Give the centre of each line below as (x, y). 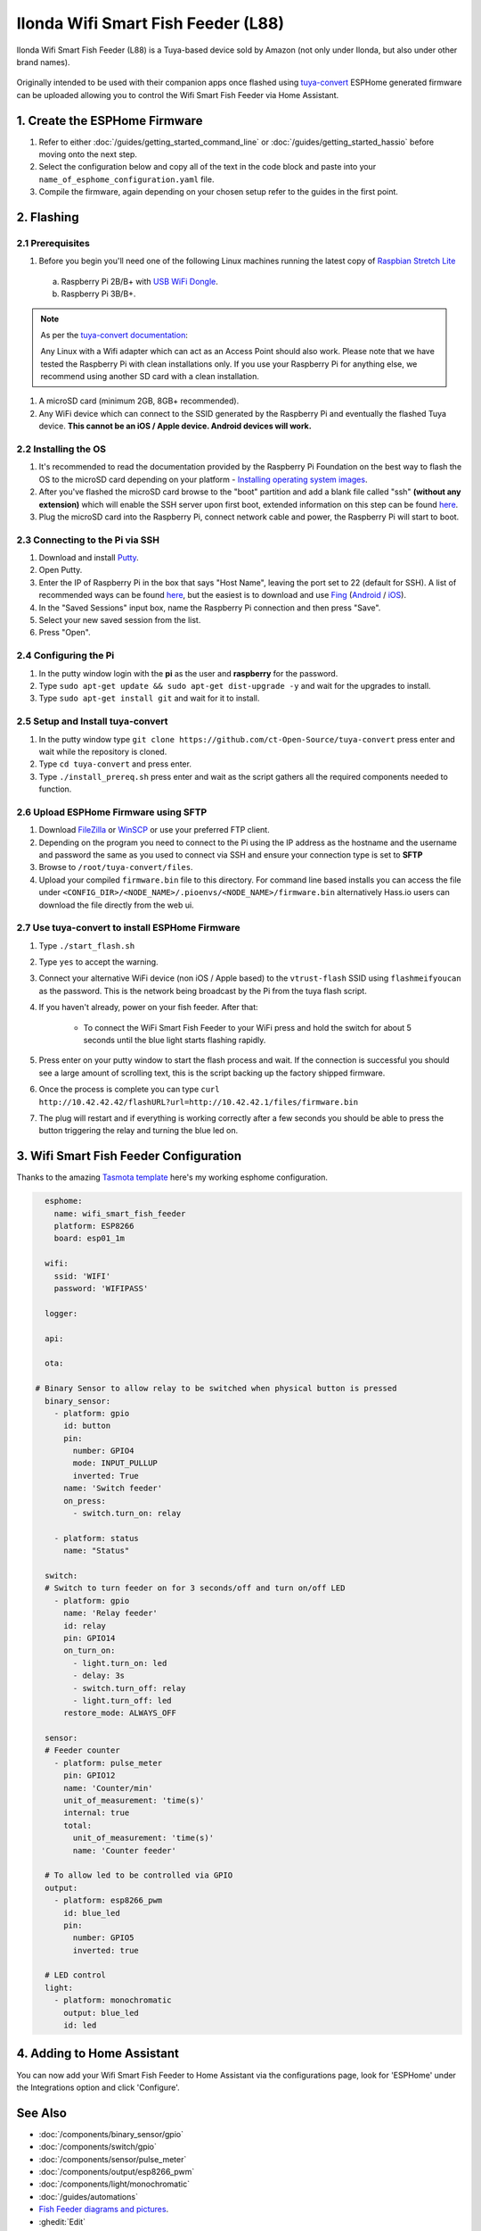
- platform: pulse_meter (108, 1763)
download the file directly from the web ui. (117, 905)
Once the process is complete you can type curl (129, 1090)
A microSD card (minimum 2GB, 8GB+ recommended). (139, 401)
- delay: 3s (98, 1676)
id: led (80, 2025)
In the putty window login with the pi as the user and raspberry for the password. (188, 673)
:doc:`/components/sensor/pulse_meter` (113, 2159)
